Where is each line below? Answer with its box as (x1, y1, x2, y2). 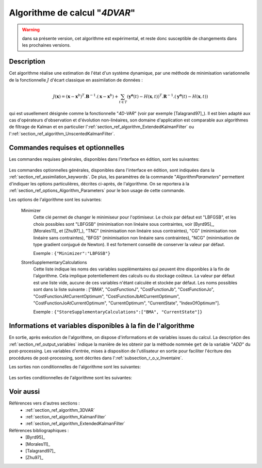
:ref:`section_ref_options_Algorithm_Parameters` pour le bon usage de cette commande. (9, 187, 185, 194)
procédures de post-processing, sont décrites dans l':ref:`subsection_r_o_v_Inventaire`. (9, 355, 183, 361)
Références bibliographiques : (9, 427, 69, 433)
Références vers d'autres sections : (9, 401, 80, 406)
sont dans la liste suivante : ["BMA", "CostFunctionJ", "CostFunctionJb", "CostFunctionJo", (33, 286, 214, 292)
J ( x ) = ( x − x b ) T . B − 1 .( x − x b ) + (52, 93, 119, 99)
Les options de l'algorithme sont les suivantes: (9, 197, 102, 202)
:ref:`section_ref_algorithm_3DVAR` (25, 407, 95, 413)
